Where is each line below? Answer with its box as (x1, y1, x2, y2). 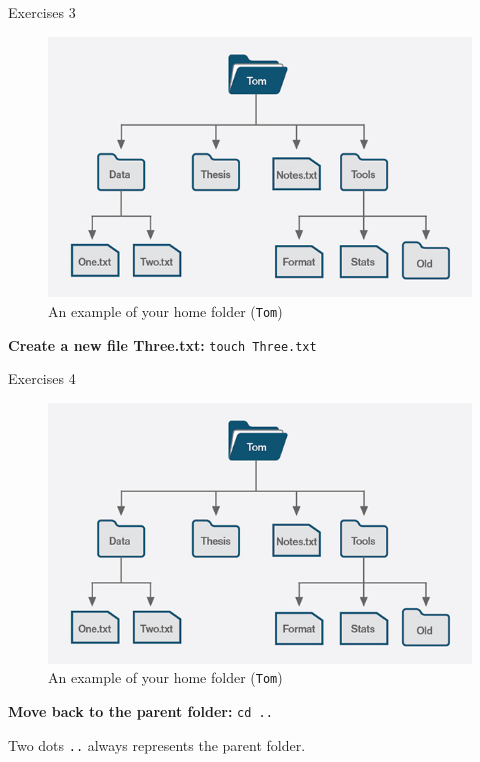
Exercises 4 (8, 368, 76, 389)
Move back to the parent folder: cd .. (8, 700, 273, 721)
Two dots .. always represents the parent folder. (8, 734, 306, 755)
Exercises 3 (8, 2, 76, 22)
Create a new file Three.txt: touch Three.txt (8, 334, 317, 355)
